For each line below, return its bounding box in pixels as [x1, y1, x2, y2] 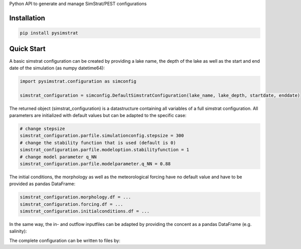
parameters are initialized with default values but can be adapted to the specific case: [9, 112, 187, 118]
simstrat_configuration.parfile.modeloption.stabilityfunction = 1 [20, 147, 190, 153]
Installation [9, 14, 45, 22]
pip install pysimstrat [20, 30, 79, 36]
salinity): [9, 228, 27, 234]
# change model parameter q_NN [20, 154, 97, 160]
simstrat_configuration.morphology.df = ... [20, 194, 131, 200]
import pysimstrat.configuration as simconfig [20, 78, 136, 84]
